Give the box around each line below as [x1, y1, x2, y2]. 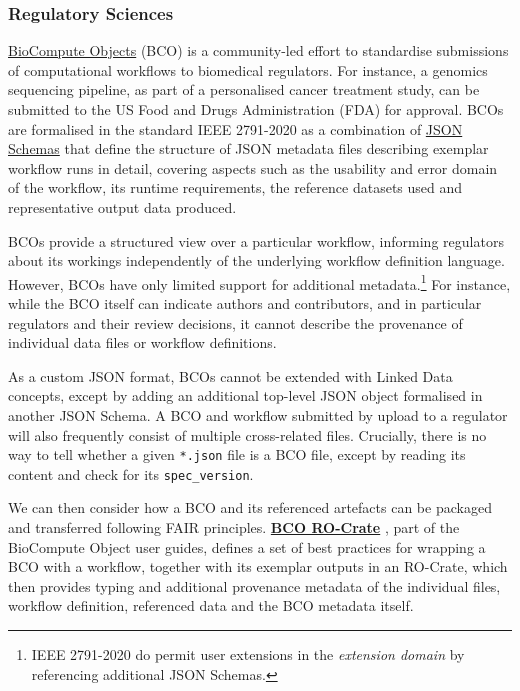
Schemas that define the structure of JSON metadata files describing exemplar [8, 138, 489, 159]
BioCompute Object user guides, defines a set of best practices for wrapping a [8, 536, 486, 557]
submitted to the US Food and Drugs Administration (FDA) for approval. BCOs [8, 99, 504, 119]
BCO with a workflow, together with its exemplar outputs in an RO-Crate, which [8, 556, 508, 577]
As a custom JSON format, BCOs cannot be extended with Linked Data [8, 365, 453, 386]
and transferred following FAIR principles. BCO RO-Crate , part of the [8, 517, 460, 538]
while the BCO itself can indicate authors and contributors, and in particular [8, 293, 482, 313]
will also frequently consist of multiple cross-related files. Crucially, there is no [8, 424, 487, 445]
